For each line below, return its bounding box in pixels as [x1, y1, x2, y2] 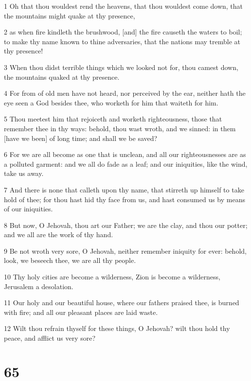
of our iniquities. [4, 204, 53, 214]
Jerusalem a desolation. [4, 281, 73, 291]
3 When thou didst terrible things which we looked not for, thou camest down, [4, 62, 238, 72]
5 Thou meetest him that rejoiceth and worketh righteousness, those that [4, 114, 222, 124]
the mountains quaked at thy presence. [4, 71, 120, 82]
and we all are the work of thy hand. [4, 229, 113, 240]
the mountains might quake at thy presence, [4, 10, 135, 20]
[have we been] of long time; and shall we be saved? [4, 133, 158, 143]
